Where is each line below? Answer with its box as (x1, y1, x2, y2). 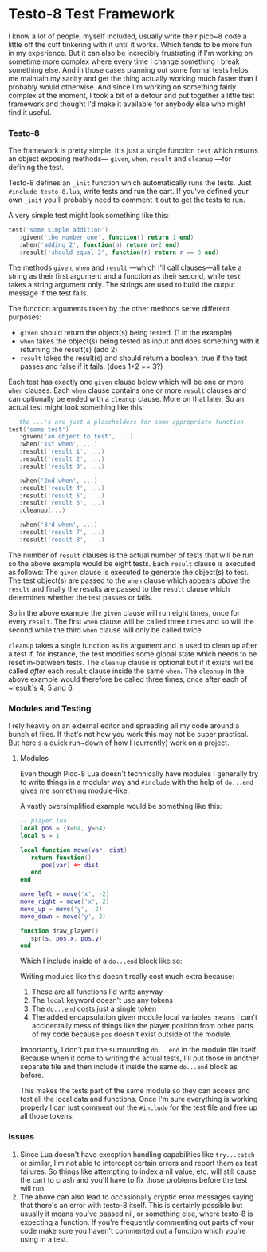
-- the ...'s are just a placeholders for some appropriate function (8, 418, 245, 426)
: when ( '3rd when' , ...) (18, 521, 98, 529)
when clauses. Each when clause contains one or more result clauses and (8, 385, 247, 395)
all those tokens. (19, 1111, 74, 1121)
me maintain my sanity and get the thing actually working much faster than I (8, 73, 257, 83)
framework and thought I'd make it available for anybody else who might (8, 99, 246, 109)
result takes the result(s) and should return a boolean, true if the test (19, 353, 248, 363)
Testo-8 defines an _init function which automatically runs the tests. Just (8, 178, 252, 188)
